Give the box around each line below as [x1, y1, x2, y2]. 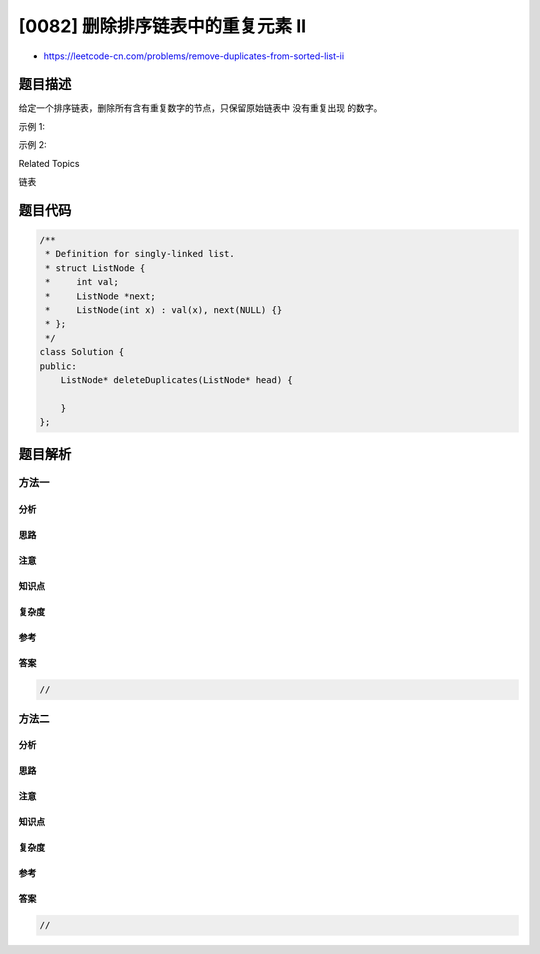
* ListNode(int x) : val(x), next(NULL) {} [45, 304, 283, 315]
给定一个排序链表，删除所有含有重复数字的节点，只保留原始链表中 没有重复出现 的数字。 [18, 102, 383, 114]
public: [39, 360, 77, 372]
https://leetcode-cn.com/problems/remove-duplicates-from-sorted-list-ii [43, 50, 345, 62]
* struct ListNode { [45, 262, 146, 274]
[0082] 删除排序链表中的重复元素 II [18, 15, 307, 37]
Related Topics [18, 157, 80, 169]
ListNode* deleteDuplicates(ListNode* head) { [60, 374, 294, 385]
